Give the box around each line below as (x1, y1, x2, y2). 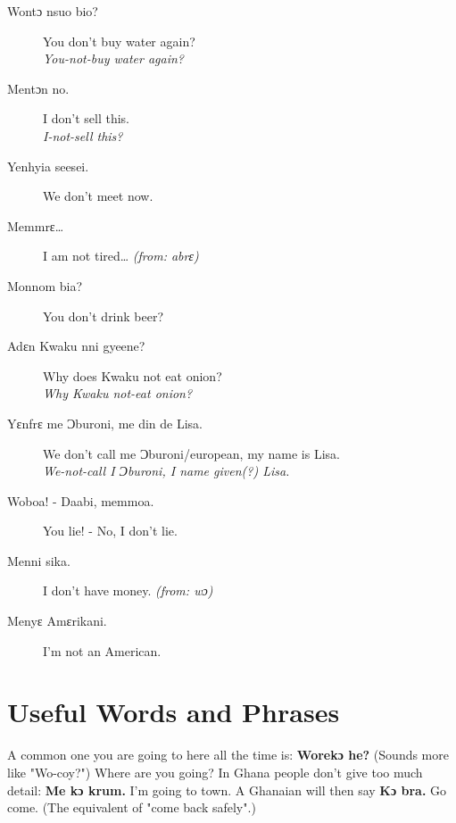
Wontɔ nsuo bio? (7, 2, 98, 20)
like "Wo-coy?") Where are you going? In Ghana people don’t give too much (7, 762, 423, 781)
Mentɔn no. (7, 79, 70, 97)
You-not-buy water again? (43, 49, 184, 68)
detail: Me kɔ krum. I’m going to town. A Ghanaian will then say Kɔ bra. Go (7, 780, 447, 799)
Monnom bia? (7, 276, 83, 295)
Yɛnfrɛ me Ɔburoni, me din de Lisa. (7, 413, 203, 432)
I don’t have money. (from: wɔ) (43, 581, 213, 600)
